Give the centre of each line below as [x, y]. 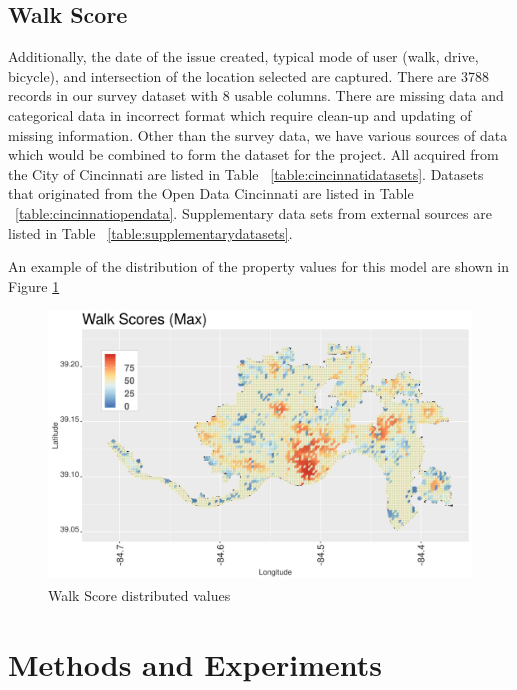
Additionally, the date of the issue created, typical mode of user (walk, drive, [243, 56]
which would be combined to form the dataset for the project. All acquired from [253, 154]
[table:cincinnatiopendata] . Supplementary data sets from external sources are [253, 212]
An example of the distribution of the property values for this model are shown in [259, 266]
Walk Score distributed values [139, 595]
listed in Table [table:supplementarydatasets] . [150, 232]
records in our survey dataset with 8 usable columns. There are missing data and [256, 95]
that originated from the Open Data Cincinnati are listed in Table [211, 193]
